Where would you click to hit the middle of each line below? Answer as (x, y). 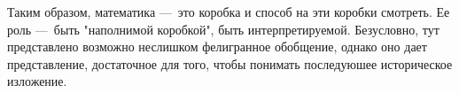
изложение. (37, 81)
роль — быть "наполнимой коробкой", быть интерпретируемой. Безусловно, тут (223, 29)
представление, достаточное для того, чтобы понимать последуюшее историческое (230, 63)
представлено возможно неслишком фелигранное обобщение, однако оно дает (217, 46)
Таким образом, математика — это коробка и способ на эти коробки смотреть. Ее (229, 12)
